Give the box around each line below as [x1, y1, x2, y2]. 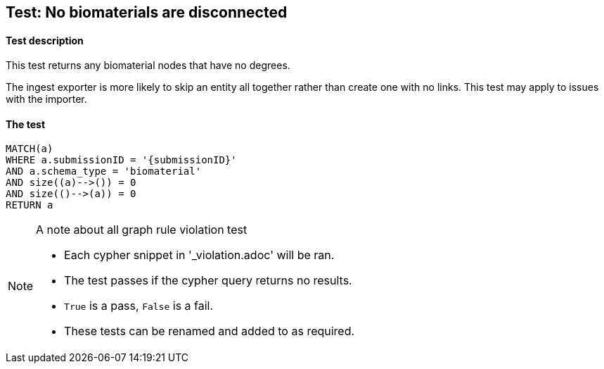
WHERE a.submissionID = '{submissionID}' [6, 154, 237, 166]
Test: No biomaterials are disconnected [6, 4, 288, 21]
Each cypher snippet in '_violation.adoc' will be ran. [64, 248, 335, 263]
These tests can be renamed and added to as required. [64, 324, 355, 339]
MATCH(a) [6, 143, 53, 155]
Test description [6, 34, 84, 46]
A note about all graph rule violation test [36, 223, 248, 237]
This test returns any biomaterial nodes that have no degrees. [6, 59, 290, 72]
